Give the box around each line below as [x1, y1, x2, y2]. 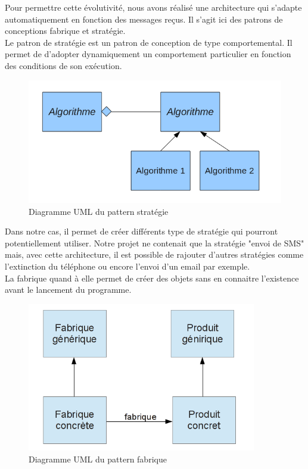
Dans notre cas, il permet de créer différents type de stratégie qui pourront [5, 225, 278, 237]
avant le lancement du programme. [5, 283, 132, 296]
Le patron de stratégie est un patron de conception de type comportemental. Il [5, 36, 293, 48]
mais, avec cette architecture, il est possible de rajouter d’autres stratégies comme [5, 248, 304, 261]
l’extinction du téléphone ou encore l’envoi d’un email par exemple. [5, 260, 250, 273]
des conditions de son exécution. [5, 59, 122, 71]
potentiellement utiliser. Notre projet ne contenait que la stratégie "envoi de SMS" [5, 236, 304, 249]
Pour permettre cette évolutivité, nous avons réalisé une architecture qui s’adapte [5, 1, 302, 13]
